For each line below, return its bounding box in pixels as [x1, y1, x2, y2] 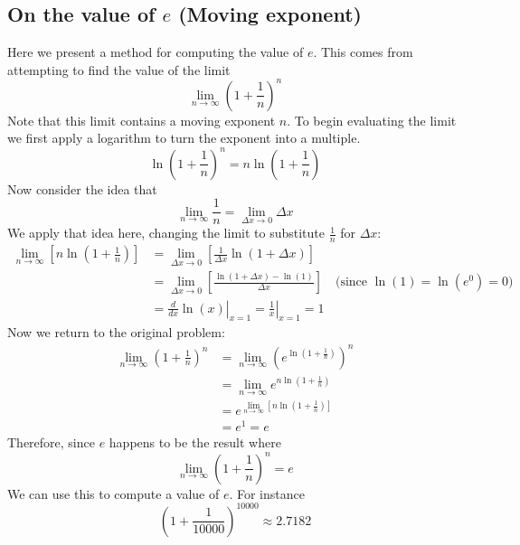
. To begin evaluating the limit [287, 110, 457, 129]
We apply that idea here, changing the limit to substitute [7, 223, 325, 242]
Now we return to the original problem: [7, 323, 225, 342]
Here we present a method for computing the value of [7, 42, 304, 61]
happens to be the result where [109, 433, 281, 452]
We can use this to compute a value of [7, 484, 220, 503]
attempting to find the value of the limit [7, 60, 231, 79]
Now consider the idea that [7, 179, 157, 198]
